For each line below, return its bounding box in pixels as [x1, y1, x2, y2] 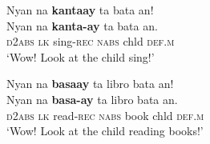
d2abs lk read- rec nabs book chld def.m [6, 106, 204, 123]
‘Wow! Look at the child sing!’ [6, 48, 155, 65]
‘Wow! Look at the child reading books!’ [6, 122, 204, 139]
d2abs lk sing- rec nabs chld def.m [6, 33, 175, 50]
